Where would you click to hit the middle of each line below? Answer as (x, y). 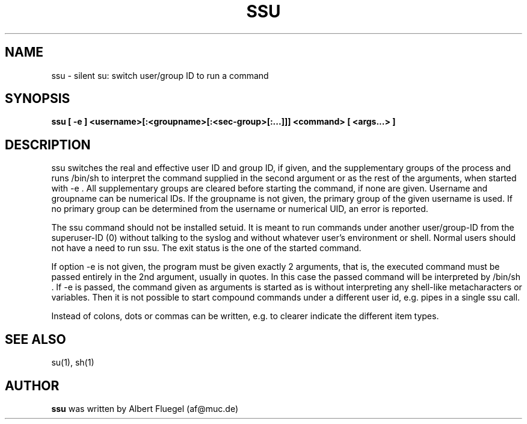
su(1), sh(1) (73, 363)
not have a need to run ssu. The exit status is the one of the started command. (206, 248)
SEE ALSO (35, 339)
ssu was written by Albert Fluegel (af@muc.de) (145, 408)
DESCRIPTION (48, 145)
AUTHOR (32, 385)
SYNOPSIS (38, 99)
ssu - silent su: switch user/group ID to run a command (160, 75)
